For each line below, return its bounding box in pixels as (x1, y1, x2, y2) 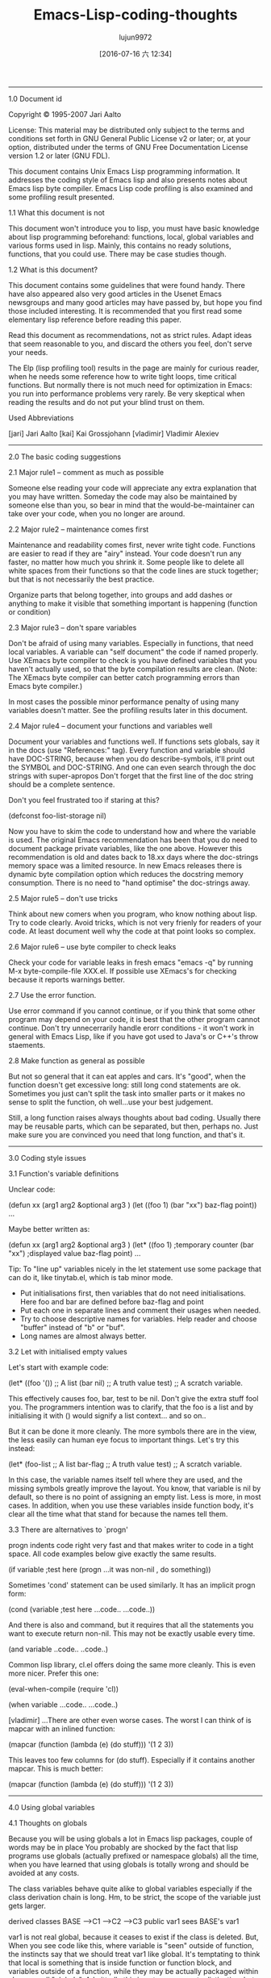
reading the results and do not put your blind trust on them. (8, 397, 205, 407)
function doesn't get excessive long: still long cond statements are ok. (8, 1079, 241, 1090)
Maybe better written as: (8, 1224, 90, 1233)
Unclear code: (8, 1184, 56, 1194)
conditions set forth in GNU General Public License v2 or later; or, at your (8, 133, 252, 143)
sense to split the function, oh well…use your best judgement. (8, 1097, 214, 1107)
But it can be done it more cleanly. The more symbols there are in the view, (8, 1426, 257, 1436)
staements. (8, 1040, 46, 1050)
